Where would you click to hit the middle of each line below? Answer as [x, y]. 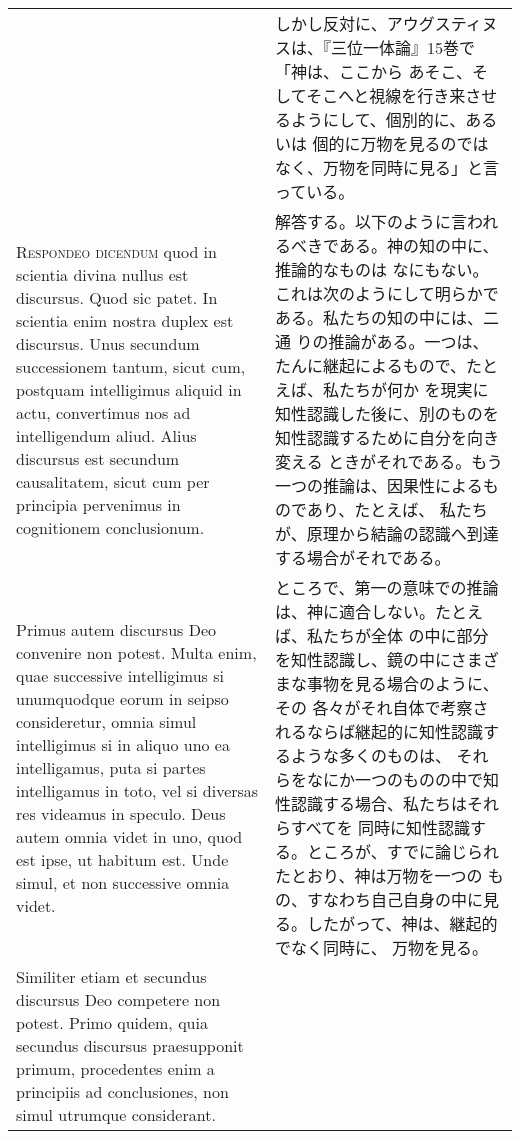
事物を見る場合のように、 [403, 683]
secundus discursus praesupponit [130, 1045]
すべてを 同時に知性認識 [380, 827]
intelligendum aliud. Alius [106, 435]
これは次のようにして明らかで [387, 293]
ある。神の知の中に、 [418, 245]
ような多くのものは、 [371, 755]
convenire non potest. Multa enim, [136, 652]
